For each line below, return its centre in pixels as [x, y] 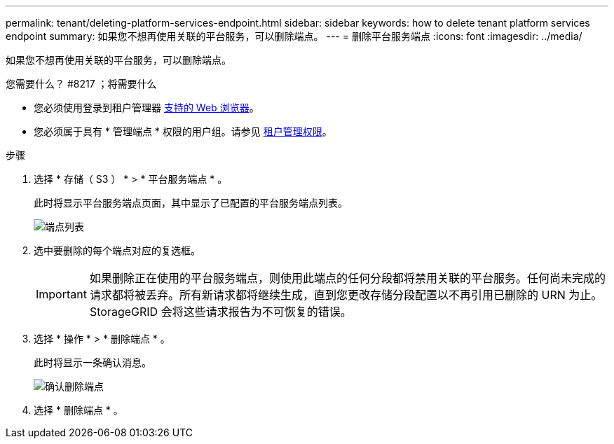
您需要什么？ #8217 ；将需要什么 [81, 84]
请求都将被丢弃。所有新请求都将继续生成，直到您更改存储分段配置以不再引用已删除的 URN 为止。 [346, 295]
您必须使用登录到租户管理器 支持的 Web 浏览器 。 [146, 107]
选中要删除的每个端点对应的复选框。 [117, 250]
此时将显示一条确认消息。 [93, 362]
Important [61, 294]
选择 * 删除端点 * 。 [79, 410]
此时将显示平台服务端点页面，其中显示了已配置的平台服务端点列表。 [191, 203]
